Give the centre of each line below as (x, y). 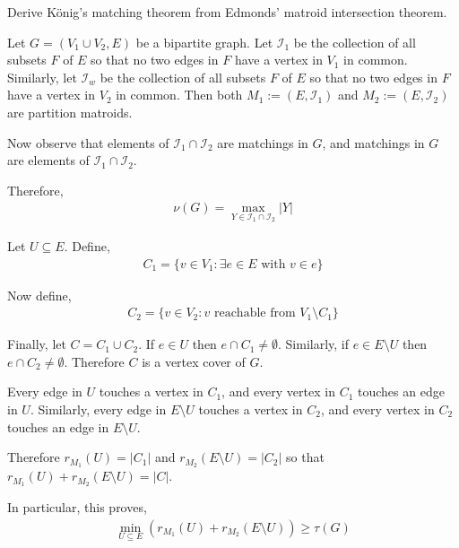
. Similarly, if (314, 344)
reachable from (255, 313)
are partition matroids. (70, 112)
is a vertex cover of (194, 361)
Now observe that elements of (88, 142)
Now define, (39, 295)
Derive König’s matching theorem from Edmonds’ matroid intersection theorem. (227, 12)
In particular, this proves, (77, 506)
